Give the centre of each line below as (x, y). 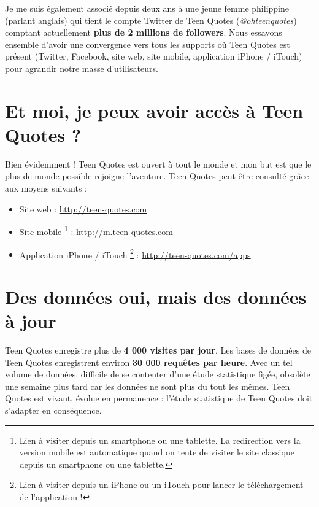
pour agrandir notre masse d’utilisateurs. (82, 68)
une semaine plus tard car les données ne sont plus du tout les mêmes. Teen (148, 386)
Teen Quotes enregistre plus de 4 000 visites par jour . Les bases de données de (158, 350)
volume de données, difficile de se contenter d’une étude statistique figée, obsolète (158, 374)
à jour (31, 321)
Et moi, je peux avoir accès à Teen (154, 110)
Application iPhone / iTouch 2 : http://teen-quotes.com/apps (135, 253)
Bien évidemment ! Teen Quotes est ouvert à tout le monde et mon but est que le (158, 164)
